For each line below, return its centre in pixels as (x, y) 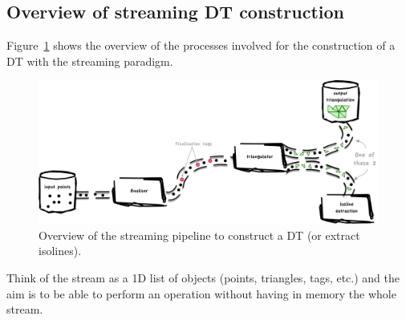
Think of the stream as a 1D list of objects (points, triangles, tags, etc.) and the (203, 278)
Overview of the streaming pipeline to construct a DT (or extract (199, 235)
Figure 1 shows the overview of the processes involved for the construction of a (201, 45)
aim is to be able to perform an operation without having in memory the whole (201, 293)
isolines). (60, 251)
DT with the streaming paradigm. (90, 61)
